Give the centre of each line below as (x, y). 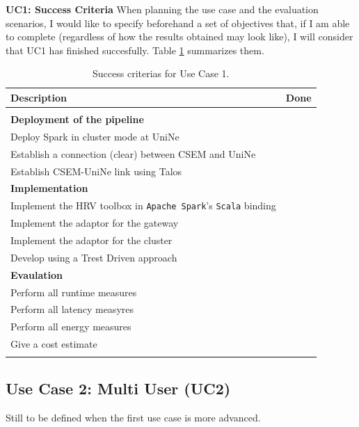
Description (39, 97)
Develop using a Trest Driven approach (94, 257)
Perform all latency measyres (72, 309)
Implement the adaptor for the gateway (95, 223)
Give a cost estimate (54, 344)
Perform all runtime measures (74, 292)
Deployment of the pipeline (77, 119)
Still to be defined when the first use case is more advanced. (133, 417)
